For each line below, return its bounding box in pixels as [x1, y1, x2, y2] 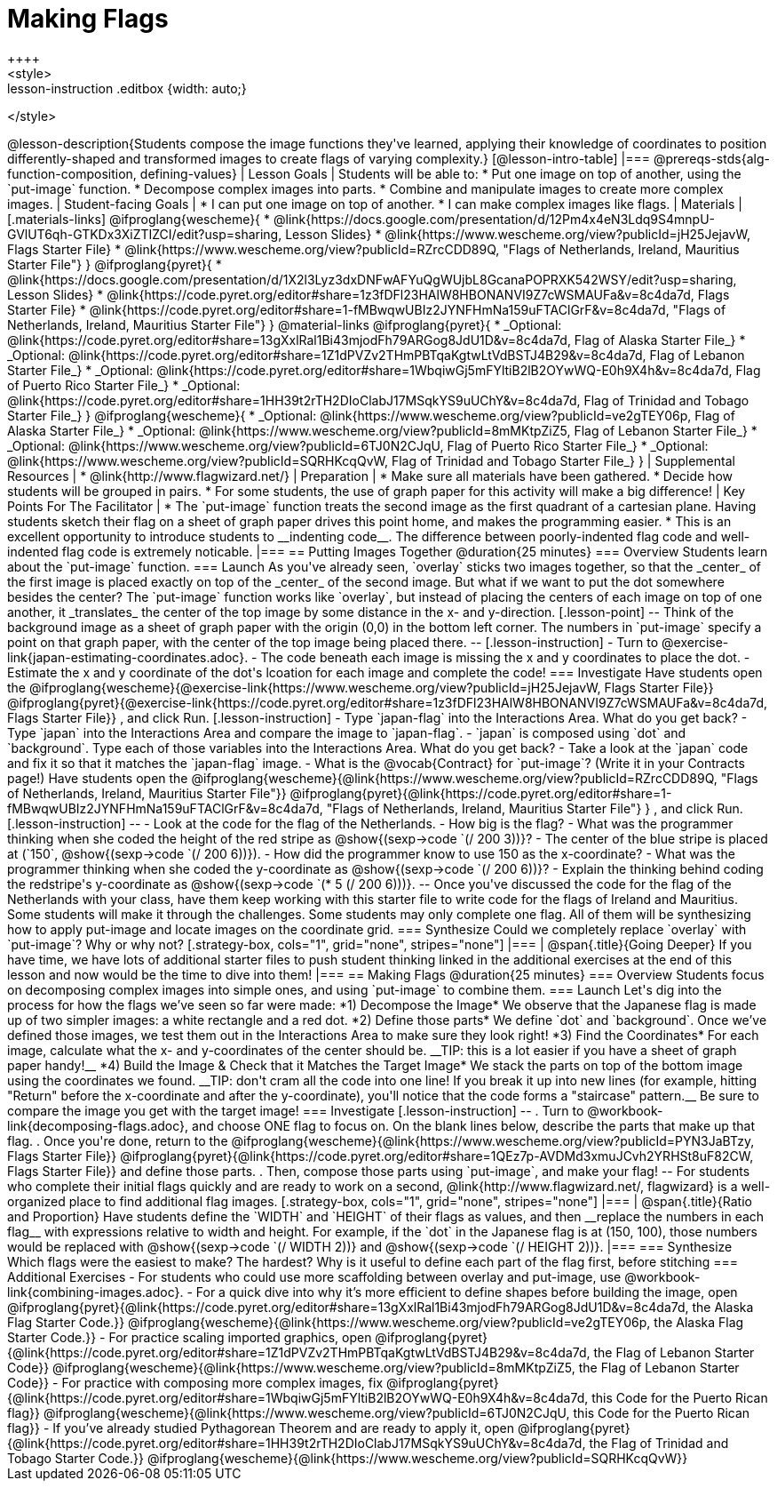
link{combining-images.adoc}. [7, 1284, 184, 1300]
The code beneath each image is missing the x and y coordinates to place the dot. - [260, 649, 750, 665]
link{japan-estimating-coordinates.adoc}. [7, 649, 249, 665]
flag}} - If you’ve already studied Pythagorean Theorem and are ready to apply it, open [7, 1420, 515, 1436]
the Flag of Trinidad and [589, 1435, 729, 1451]
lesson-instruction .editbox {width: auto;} [7, 80, 247, 96]
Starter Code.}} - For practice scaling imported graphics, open [7, 1329, 372, 1345]
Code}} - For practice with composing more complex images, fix [7, 1374, 384, 1390]
